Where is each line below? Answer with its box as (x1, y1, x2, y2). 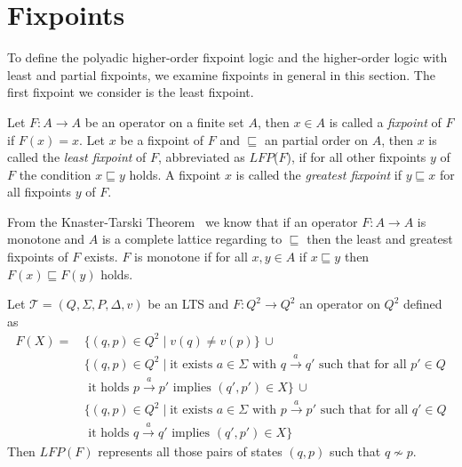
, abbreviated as (158, 148, 245, 166)
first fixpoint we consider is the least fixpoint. (7, 83, 254, 101)
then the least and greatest (307, 229, 453, 248)
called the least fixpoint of (7, 148, 147, 166)
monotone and (7, 229, 85, 248)
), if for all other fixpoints (286, 148, 426, 166)
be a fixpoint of (120, 130, 204, 149)
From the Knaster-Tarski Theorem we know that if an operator (7, 212, 358, 230)
